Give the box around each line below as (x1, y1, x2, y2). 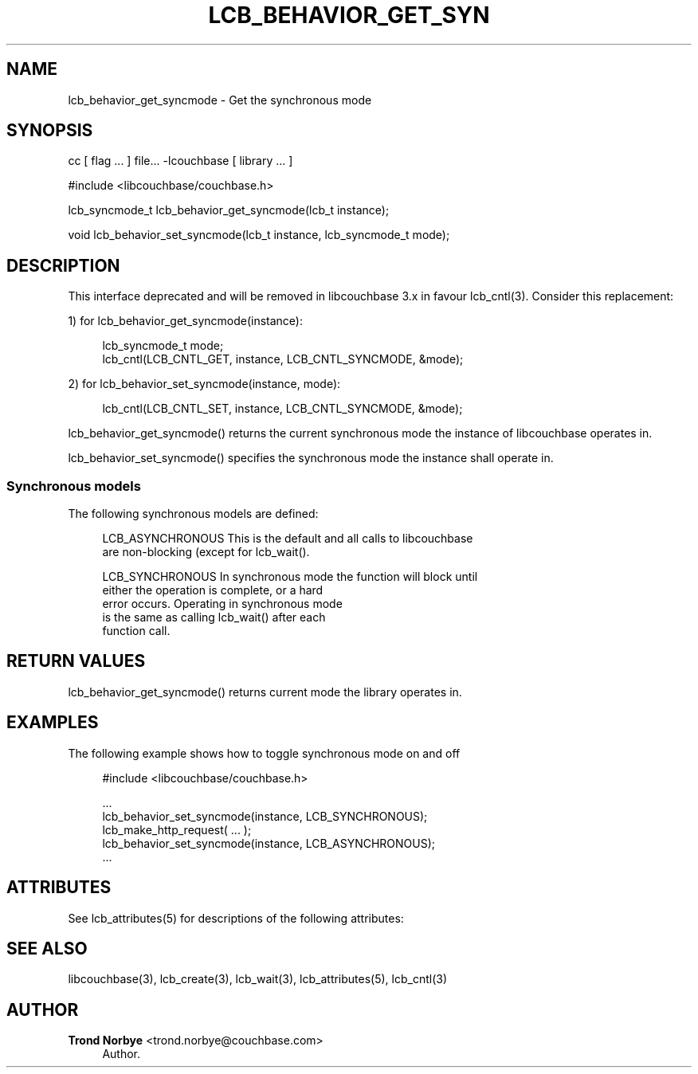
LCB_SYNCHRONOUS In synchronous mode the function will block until (102, 570, 478, 584)
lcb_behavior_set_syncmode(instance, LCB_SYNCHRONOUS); (102, 809, 428, 823)
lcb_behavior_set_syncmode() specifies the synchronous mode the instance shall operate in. (68, 451, 554, 465)
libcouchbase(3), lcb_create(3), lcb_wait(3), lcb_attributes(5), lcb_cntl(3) (68, 972, 448, 986)
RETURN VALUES (6, 651, 146, 672)
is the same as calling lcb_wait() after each (102, 610, 326, 625)
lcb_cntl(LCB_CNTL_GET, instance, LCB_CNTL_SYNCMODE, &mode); (102, 352, 464, 366)
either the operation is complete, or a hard (102, 583, 324, 598)
